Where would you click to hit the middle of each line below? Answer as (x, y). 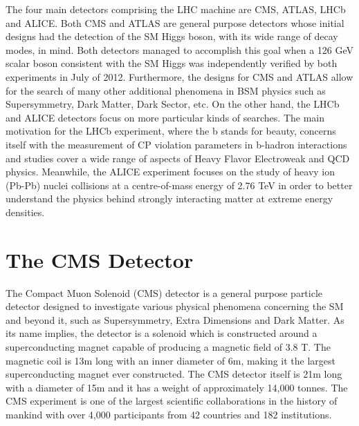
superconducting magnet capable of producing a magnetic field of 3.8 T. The (168, 347)
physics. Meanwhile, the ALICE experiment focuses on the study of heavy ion (171, 172)
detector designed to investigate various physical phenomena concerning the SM (175, 306)
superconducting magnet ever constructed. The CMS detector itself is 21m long (174, 374)
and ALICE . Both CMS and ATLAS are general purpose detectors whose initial (175, 22)
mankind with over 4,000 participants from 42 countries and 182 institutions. (169, 414)
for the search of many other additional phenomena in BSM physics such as (166, 90)
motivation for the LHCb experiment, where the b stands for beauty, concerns (171, 131)
